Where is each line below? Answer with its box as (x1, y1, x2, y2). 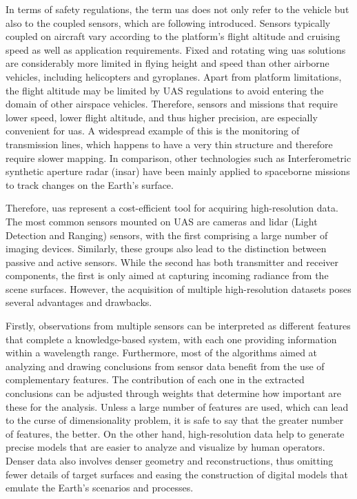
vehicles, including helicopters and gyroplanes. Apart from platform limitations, (6, 69, 342, 83)
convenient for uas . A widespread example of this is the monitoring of (6, 123, 300, 138)
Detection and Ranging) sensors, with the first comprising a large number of (6, 227, 328, 242)
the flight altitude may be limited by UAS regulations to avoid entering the (6, 83, 324, 97)
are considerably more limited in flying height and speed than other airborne (6, 56, 329, 70)
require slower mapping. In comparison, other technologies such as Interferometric (6, 150, 351, 165)
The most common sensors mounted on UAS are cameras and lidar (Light (6, 214, 318, 228)
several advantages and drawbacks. (6, 295, 152, 309)
